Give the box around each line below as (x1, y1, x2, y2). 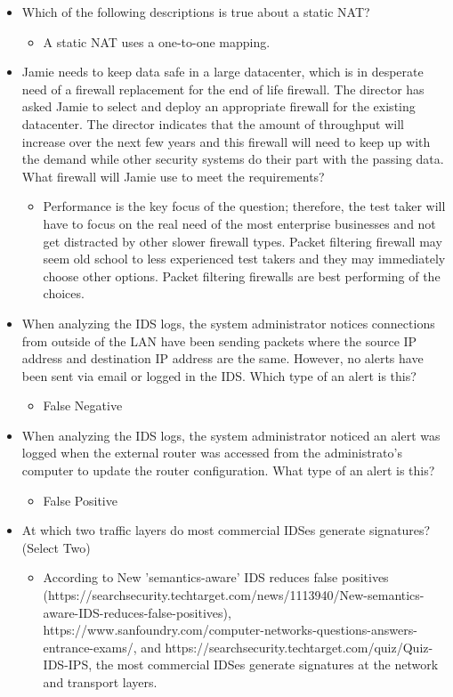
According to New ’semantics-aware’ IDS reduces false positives (43, 568, 389, 587)
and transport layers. (43, 673, 158, 691)
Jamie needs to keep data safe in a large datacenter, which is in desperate (21, 62, 424, 81)
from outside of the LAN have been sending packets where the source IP (21, 331, 417, 350)
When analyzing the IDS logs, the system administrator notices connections (21, 313, 435, 332)
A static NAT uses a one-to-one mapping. (43, 32, 271, 51)
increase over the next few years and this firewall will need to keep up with (21, 132, 431, 150)
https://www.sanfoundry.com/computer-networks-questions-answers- (43, 620, 417, 639)
